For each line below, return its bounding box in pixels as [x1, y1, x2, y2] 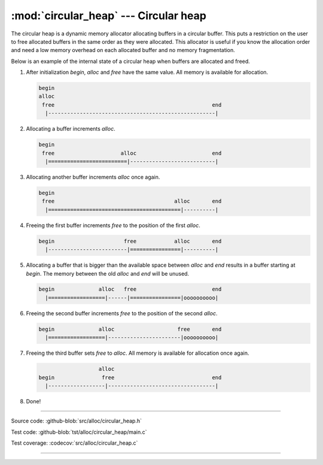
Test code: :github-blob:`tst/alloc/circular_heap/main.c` [11, 428, 147, 436]
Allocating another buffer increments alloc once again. [26, 174, 160, 180]
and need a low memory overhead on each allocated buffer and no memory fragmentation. [11, 47, 236, 54]
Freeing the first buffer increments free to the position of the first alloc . [26, 222, 200, 229]
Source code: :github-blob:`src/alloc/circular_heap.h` [11, 417, 142, 425]
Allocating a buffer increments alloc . [26, 125, 116, 132]
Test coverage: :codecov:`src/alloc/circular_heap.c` [11, 439, 138, 446]
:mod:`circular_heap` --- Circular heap [11, 9, 206, 22]
